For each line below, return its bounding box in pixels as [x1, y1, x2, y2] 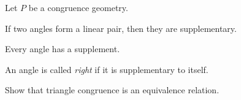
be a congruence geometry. [28, 1, 128, 13]
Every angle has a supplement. [5, 42, 120, 55]
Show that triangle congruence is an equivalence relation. [5, 83, 220, 96]
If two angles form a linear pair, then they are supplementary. [5, 21, 237, 34]
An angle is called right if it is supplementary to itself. [5, 63, 208, 75]
